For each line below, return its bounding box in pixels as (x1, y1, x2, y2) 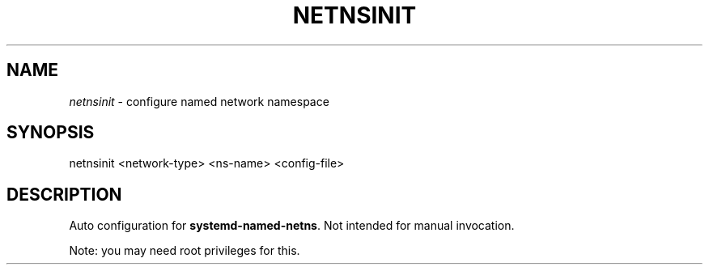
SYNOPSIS (6, 122, 95, 143)
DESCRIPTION (6, 184, 122, 205)
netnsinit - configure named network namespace (69, 94, 329, 108)
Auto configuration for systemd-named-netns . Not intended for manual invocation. (69, 218, 515, 233)
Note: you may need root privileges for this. (69, 243, 300, 258)
